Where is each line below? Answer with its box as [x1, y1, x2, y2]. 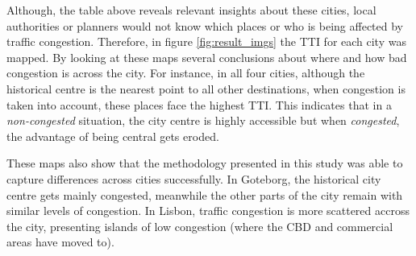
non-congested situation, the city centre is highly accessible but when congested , [6, 112, 400, 129]
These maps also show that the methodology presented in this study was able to [6, 155, 403, 171]
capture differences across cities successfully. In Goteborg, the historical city [6, 170, 381, 187]
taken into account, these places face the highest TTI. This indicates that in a [6, 96, 392, 113]
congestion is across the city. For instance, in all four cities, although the [6, 64, 365, 81]
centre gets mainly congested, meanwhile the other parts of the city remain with [6, 186, 403, 203]
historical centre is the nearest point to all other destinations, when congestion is [6, 80, 406, 97]
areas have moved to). [6, 233, 114, 250]
